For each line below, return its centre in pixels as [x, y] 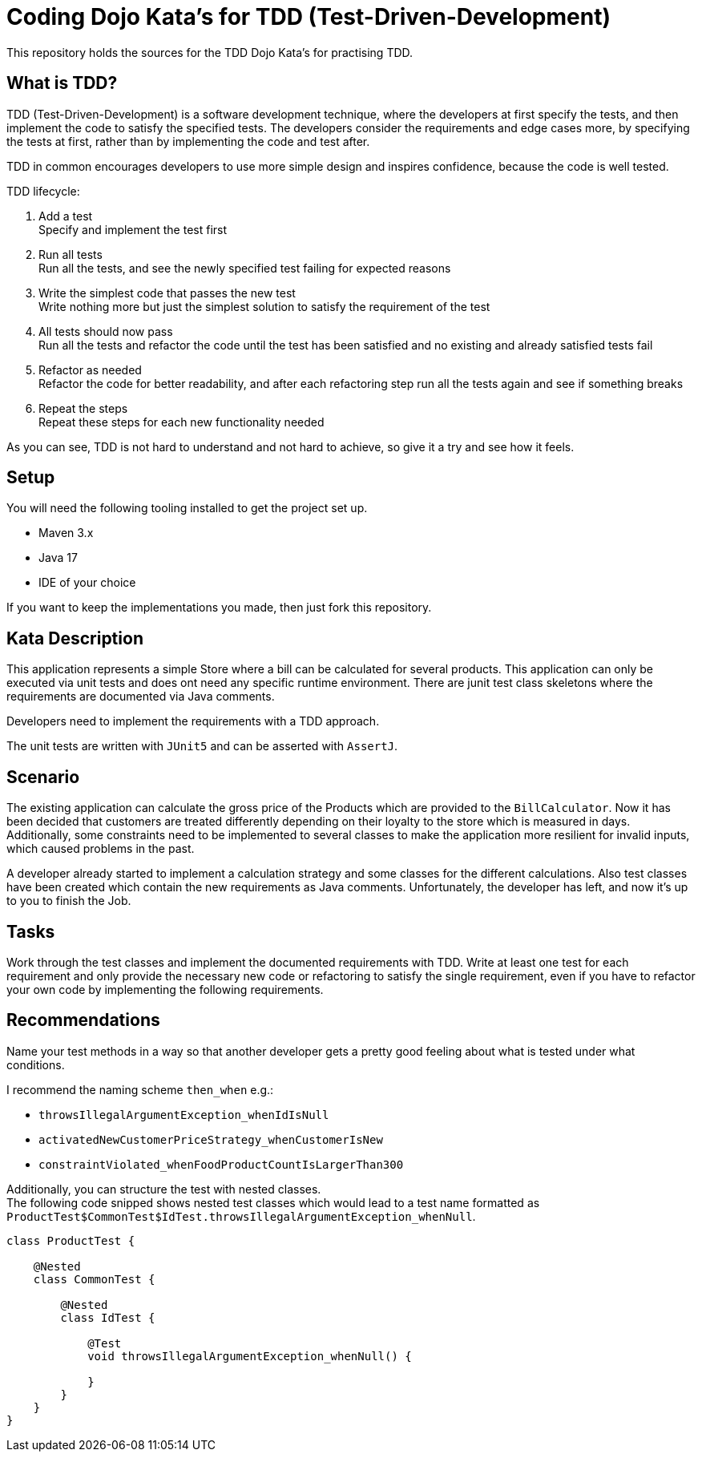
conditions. [36, 1064]
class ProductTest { [71, 1240]
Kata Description [75, 638]
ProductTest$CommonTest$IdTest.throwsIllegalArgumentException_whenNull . [241, 1216]
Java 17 [58, 558]
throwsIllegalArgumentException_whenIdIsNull [184, 1115]
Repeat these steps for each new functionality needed [182, 422]
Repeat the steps [83, 408]
